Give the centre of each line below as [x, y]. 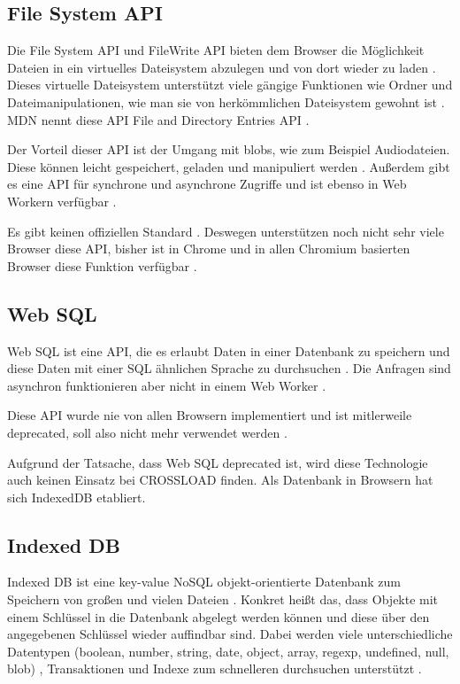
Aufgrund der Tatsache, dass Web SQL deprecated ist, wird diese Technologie [218, 462]
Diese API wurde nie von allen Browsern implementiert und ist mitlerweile [210, 415]
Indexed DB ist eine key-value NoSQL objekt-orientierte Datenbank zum [204, 582]
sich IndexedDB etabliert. [77, 497]
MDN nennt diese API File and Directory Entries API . [158, 119]
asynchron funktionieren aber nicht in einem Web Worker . [167, 385]
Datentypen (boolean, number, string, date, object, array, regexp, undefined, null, [228, 651]
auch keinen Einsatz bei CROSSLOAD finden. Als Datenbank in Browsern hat [220, 480]
